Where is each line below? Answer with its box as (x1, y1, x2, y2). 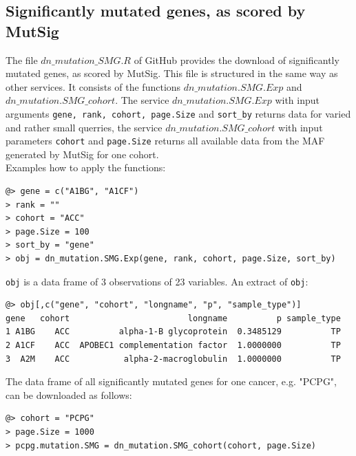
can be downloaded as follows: (6, 387, 132, 402)
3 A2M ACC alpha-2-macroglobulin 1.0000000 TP (6, 354, 341, 364)
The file (6, 52, 38, 67)
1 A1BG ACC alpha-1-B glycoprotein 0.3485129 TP (6, 327, 341, 337)
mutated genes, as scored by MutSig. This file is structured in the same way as (6, 66, 338, 80)
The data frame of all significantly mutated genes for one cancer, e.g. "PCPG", (6, 374, 337, 389)
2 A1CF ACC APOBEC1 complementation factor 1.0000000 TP (6, 340, 341, 351)
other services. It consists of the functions (6, 79, 181, 94)
